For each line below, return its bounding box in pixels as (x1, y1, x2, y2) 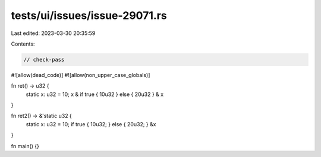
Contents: (11, 40, 35, 47)
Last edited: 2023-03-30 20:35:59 (11, 30, 96, 37)
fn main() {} (11, 142, 40, 149)
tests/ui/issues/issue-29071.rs (11, 9, 167, 22)
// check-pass (23, 56, 65, 63)
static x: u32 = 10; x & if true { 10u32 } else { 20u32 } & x (26, 91, 163, 98)
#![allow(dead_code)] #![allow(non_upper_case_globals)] (11, 71, 150, 78)
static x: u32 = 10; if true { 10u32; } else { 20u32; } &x (26, 120, 156, 127)
